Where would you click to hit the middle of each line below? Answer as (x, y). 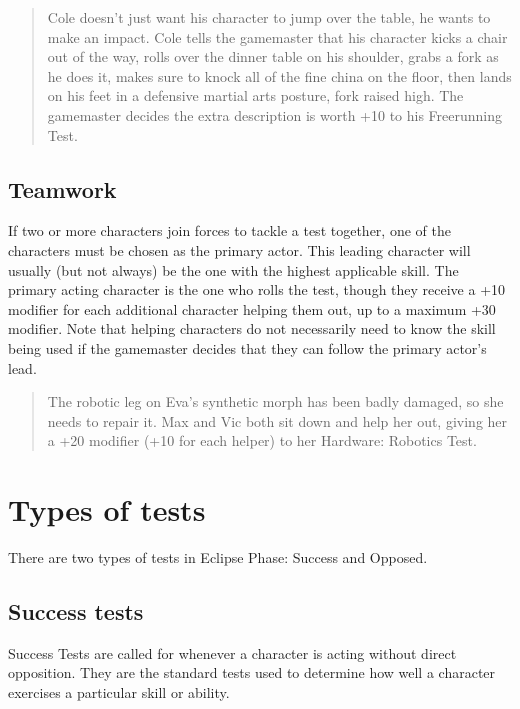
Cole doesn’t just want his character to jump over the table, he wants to (269, 17)
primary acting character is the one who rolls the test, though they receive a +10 (257, 289)
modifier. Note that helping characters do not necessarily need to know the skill (252, 328)
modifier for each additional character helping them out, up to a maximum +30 (252, 308)
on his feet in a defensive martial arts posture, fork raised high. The (255, 95)
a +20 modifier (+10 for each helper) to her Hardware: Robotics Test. (262, 440)
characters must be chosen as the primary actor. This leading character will (239, 249)
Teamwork (62, 188)
